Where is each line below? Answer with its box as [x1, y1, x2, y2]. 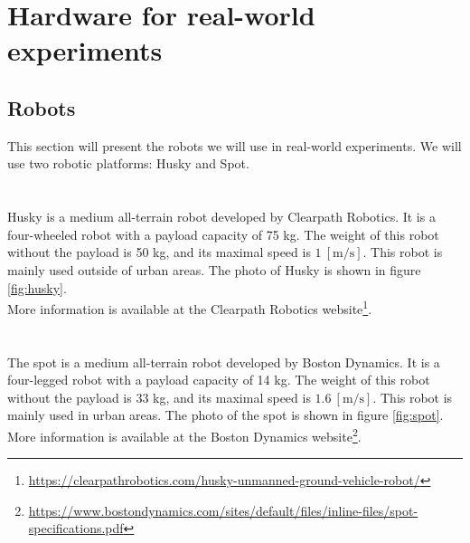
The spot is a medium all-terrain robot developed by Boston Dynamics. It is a [7, 352, 440, 371]
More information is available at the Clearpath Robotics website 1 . [7, 297, 372, 318]
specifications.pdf [28, 519, 124, 538]
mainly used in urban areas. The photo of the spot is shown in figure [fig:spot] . [7, 405, 444, 424]
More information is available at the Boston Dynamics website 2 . [7, 424, 362, 445]
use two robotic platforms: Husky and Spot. [7, 154, 249, 173]
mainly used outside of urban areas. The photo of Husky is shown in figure [7, 260, 421, 279]
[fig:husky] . [7, 278, 67, 297]
